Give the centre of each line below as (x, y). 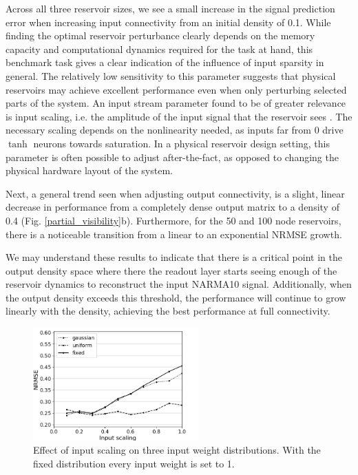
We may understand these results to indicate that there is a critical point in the (174, 257)
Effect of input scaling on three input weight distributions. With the (177, 450)
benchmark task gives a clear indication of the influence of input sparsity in (165, 62)
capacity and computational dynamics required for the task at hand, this (159, 49)
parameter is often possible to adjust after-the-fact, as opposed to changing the (172, 157)
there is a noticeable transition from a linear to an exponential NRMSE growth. (174, 234)
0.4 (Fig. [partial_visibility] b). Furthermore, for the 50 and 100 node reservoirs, (173, 220)
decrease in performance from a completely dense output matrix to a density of (172, 207)
